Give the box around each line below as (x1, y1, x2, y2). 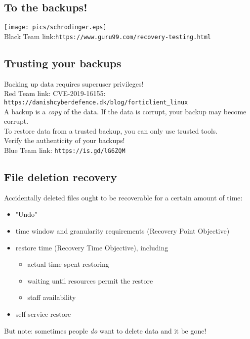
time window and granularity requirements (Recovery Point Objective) (15, 225, 230, 236)
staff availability (27, 292, 76, 302)
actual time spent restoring (27, 259, 109, 269)
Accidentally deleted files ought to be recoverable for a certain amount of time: (4, 192, 243, 202)
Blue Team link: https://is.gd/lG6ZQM (4, 145, 125, 155)
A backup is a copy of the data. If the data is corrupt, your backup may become (4, 106, 247, 116)
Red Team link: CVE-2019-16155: (4, 88, 106, 98)
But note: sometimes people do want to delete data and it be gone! (4, 325, 207, 336)
